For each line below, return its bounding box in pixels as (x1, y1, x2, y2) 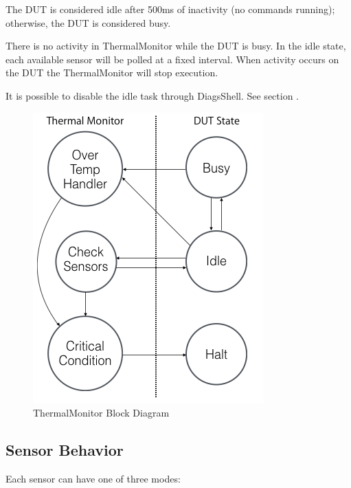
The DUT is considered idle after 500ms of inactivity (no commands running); (5, 2, 335, 16)
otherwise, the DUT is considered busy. (5, 15, 171, 30)
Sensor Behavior (5, 439, 124, 461)
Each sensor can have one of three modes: (5, 471, 181, 485)
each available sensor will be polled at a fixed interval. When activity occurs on (5, 52, 339, 66)
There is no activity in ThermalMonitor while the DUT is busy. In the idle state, (5, 38, 346, 53)
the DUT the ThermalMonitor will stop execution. (5, 65, 218, 80)
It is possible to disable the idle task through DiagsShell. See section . (5, 88, 299, 102)
